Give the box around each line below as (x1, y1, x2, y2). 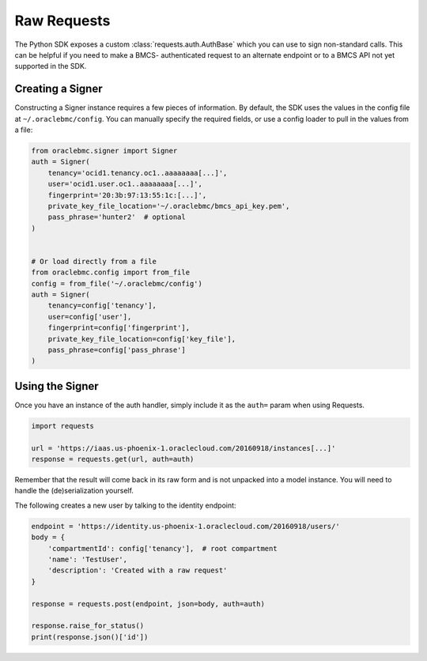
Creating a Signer (14, 82, 103, 96)
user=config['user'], (47, 312, 132, 321)
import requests (31, 421, 95, 430)
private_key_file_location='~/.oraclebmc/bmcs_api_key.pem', (47, 202, 290, 210)
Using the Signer (14, 380, 99, 393)
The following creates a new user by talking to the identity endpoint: (14, 500, 236, 510)
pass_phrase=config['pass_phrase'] (47, 346, 186, 355)
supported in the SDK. (14, 62, 87, 71)
